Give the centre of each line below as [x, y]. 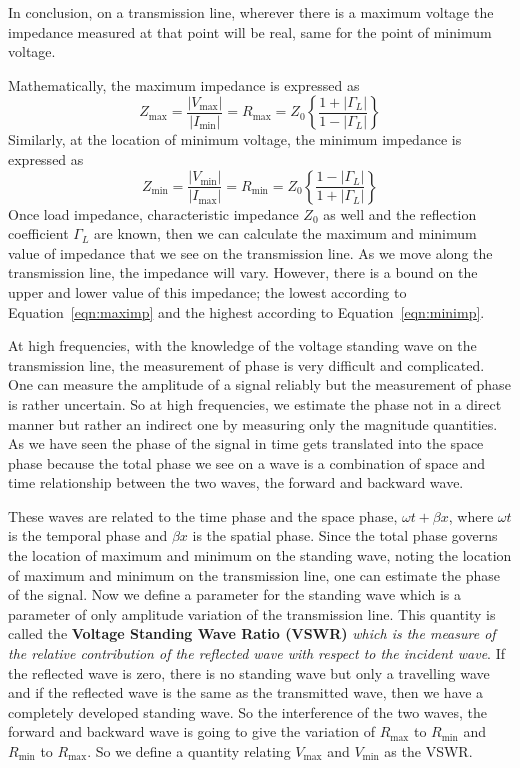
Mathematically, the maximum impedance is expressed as [184, 84]
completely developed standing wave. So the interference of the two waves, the [247, 711]
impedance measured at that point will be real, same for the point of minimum [250, 31]
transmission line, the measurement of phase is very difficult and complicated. [246, 364]
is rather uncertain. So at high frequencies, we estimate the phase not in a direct [255, 403]
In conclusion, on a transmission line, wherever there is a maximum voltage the [251, 12]
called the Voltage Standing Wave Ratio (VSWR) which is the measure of [252, 633]
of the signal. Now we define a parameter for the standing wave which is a [234, 594]
